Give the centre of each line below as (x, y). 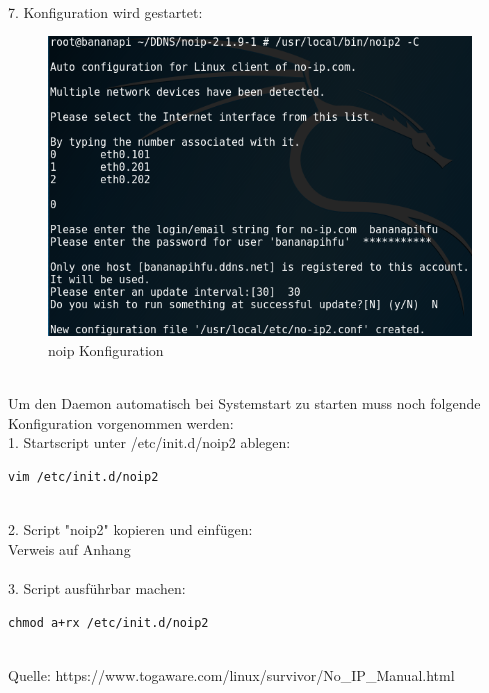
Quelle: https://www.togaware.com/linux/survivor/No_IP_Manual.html (231, 674)
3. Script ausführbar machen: (97, 587)
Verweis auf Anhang (69, 548)
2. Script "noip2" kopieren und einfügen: (130, 529)
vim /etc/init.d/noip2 (83, 477)
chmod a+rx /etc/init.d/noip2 (108, 622)
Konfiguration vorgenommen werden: (121, 422)
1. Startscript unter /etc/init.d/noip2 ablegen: (149, 442)
